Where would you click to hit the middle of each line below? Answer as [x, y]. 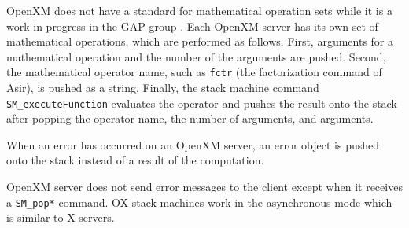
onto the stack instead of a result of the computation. [135, 160]
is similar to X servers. [61, 217]
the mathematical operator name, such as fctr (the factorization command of [194, 72]
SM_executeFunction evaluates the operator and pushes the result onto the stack [202, 103]
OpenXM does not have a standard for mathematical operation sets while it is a [199, 10]
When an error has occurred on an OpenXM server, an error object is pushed [193, 144]
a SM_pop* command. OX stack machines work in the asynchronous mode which [199, 202]
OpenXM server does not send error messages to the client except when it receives [204, 187]
